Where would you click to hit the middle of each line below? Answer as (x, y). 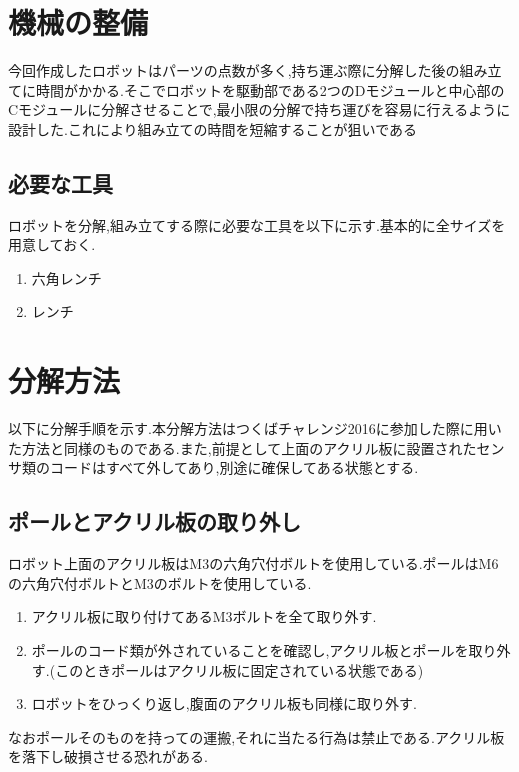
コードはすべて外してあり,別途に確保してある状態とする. (234, 467)
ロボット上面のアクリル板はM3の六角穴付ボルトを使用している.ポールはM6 (253, 563)
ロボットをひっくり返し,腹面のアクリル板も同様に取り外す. (224, 703)
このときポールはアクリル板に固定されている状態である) (239, 669)
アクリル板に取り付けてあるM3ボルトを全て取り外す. (204, 616)
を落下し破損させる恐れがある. (108, 756)
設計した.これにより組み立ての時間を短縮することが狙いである (213, 128)
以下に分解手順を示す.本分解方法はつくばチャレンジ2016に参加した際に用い (255, 428)
